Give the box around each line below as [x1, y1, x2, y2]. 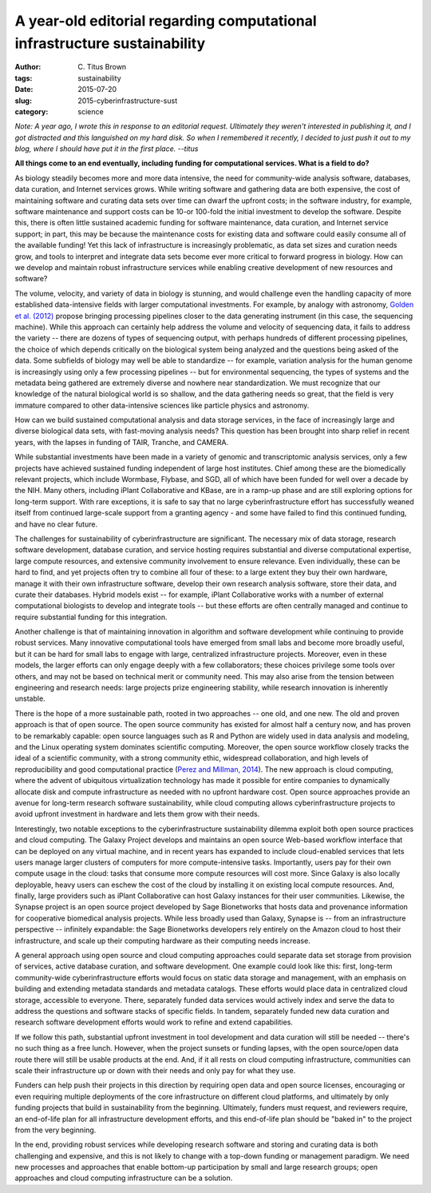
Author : [14, 62, 42, 72]
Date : [14, 85, 34, 94]
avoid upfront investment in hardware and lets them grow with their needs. [14, 809, 260, 819]
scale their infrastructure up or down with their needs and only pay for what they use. [14, 1065, 296, 1075]
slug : [14, 96, 32, 105]
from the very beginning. [14, 1125, 97, 1135]
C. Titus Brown [77, 62, 127, 72]
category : [14, 106, 49, 116]
